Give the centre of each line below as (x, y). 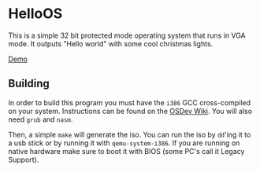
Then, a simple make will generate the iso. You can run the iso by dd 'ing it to (130, 134)
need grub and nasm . (41, 119)
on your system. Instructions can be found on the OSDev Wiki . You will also (130, 111)
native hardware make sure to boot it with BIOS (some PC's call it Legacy (126, 151)
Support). (24, 159)
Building (29, 84)
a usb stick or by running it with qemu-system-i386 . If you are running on (124, 143)
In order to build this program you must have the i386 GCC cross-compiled (129, 102)
